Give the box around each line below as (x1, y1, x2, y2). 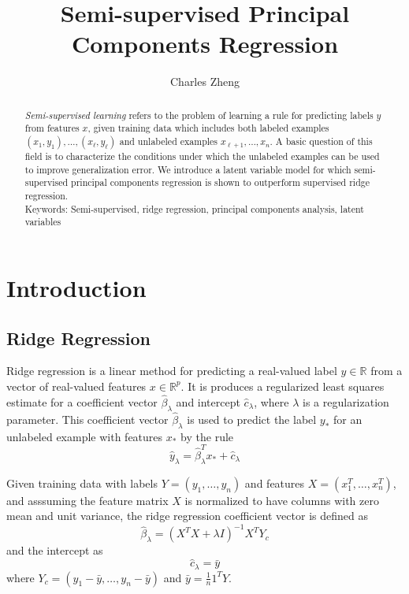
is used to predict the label (187, 410, 317, 427)
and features (244, 474, 305, 491)
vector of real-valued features (6, 377, 147, 394)
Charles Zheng (169, 73, 240, 90)
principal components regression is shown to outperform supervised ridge (71, 176, 370, 189)
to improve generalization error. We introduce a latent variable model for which (24, 162, 351, 176)
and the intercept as (6, 542, 103, 559)
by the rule (180, 428, 234, 444)
